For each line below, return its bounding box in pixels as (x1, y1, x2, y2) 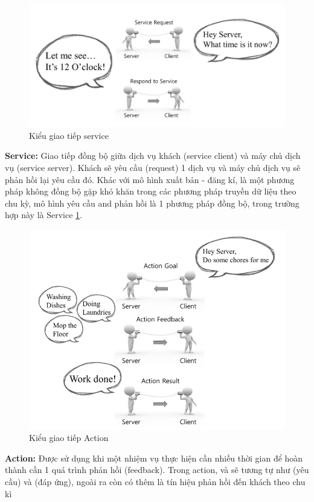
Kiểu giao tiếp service (29, 129, 109, 141)
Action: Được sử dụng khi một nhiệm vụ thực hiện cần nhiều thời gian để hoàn (5, 451, 303, 464)
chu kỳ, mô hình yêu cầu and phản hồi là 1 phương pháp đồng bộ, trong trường (5, 196, 300, 209)
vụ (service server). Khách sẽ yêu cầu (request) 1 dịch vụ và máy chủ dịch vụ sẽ (5, 161, 301, 174)
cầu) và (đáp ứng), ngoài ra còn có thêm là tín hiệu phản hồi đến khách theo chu (5, 475, 306, 488)
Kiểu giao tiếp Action (29, 431, 109, 444)
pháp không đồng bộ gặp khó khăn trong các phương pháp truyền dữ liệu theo (5, 185, 296, 198)
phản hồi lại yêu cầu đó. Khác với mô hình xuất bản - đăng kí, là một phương (5, 173, 295, 185)
